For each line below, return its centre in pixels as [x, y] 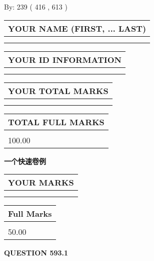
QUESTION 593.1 [36, 253]
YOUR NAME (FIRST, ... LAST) [77, 28]
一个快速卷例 [25, 161]
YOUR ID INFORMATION [65, 59]
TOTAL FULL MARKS [56, 122]
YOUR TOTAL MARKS [58, 91]
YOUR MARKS [41, 183]
